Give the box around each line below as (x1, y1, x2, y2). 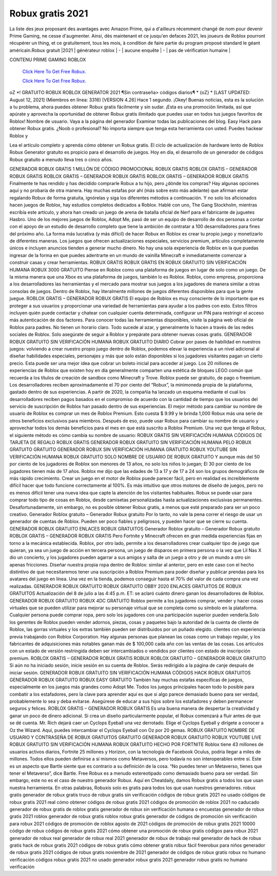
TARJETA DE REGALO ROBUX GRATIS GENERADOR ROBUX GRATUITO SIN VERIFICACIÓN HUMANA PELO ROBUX (9, 440, 252, 446)
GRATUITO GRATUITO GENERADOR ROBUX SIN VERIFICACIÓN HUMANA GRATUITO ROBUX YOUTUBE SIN (9, 446, 238, 452)
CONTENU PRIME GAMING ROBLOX (9, 57, 86, 63)
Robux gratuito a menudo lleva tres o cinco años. (9, 156, 113, 162)
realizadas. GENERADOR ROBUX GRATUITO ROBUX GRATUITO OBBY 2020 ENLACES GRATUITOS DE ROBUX (9, 583, 242, 589)
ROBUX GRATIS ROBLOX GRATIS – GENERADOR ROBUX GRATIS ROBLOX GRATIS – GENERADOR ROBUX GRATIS (9, 173, 249, 179)
